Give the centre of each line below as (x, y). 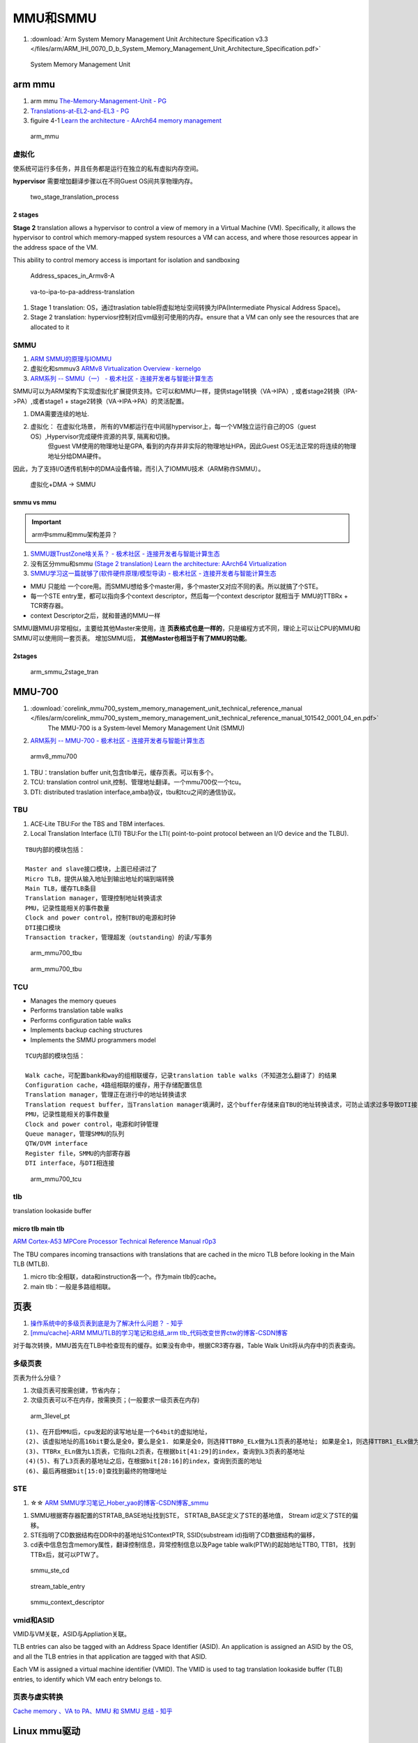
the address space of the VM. (55, 247)
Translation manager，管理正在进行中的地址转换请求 (106, 1095)
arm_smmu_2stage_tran (64, 671)
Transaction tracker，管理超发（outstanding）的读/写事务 (119, 937)
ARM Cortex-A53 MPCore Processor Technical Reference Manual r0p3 (115, 1242)
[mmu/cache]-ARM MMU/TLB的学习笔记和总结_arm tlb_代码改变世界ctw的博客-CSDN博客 (159, 1333)
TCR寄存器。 (49, 606)
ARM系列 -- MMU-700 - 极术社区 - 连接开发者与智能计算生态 (117, 741)
